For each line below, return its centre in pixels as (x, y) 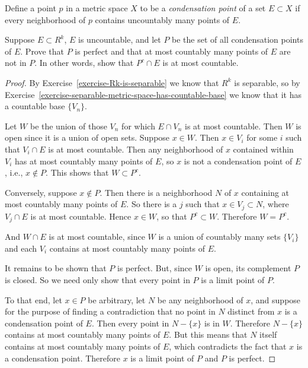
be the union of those (68, 126)
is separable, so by (267, 82)
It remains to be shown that (56, 268)
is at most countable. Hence (81, 216)
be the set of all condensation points (238, 39)
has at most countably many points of (84, 161)
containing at (265, 192)
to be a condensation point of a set (203, 8)
